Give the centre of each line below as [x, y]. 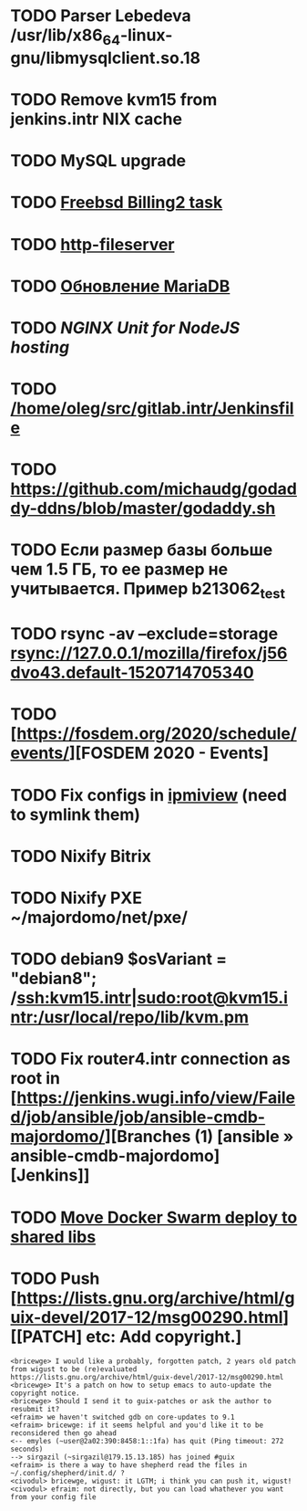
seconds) [27, 1449]
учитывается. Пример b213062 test [148, 591]
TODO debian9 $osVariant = [118, 959]
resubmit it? [35, 1409]
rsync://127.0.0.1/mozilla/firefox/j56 [149, 653]
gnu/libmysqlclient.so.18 [106, 58]
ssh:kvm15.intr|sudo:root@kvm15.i [152, 998]
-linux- [146, 35]
